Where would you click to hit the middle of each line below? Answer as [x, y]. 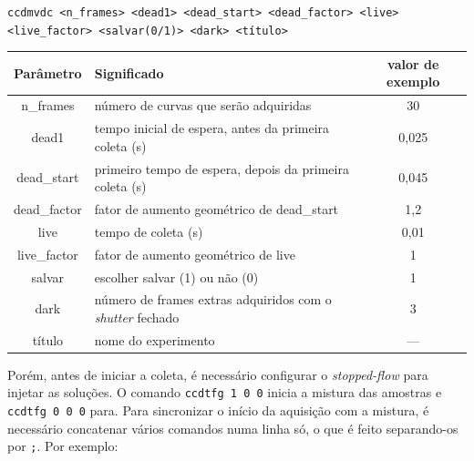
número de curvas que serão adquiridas [203, 105]
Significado [129, 72]
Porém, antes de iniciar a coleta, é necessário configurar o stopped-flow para [218, 374]
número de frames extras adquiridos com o [213, 299]
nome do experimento [155, 339]
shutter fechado [137, 317]
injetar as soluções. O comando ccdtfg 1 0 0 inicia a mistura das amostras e [225, 392]
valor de [413, 63]
